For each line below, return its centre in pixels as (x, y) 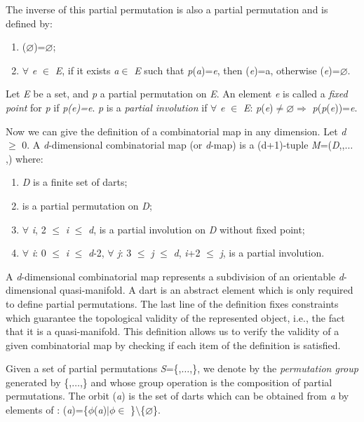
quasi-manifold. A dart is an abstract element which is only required (207, 290)
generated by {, (39, 382)
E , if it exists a (87, 70)
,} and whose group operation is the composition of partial (206, 382)
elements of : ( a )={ (47, 410)
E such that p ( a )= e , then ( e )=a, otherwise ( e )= (237, 70)
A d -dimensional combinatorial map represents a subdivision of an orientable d (175, 276)
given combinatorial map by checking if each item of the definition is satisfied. (173, 345)
